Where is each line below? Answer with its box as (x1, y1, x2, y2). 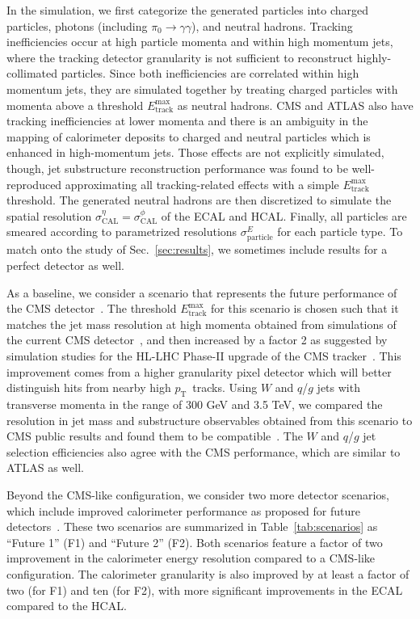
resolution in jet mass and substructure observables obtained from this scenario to (6, 411, 413, 428)
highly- (356, 48, 392, 65)
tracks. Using (192, 379, 258, 396)
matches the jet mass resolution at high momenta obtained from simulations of (6, 315, 397, 332)
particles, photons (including (6, 17, 148, 34)
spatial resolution (6, 207, 92, 224)
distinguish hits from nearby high (6, 379, 171, 396)
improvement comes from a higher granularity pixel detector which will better (6, 363, 392, 380)
